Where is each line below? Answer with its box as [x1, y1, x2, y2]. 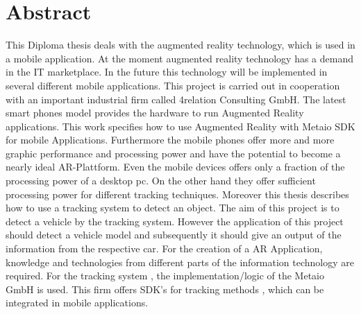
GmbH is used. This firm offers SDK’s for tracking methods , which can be [6, 281, 324, 296]
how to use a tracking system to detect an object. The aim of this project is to [6, 200, 339, 215]
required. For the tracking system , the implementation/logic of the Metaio [6, 268, 325, 283]
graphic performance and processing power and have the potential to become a [6, 146, 341, 160]
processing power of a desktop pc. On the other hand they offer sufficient [6, 173, 316, 188]
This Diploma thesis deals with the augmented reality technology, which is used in [6, 37, 355, 52]
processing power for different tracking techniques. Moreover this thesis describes [6, 186, 349, 201]
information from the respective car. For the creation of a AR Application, [6, 241, 323, 256]
